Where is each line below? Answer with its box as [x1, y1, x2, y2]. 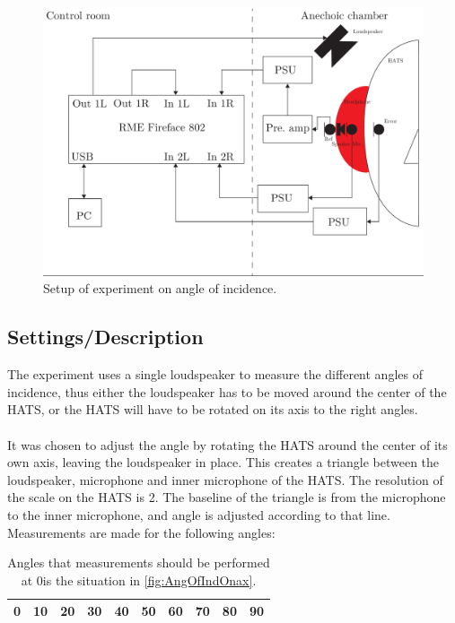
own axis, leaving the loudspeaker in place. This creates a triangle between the [7, 453, 440, 472]
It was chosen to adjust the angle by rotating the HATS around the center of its [7, 435, 448, 454]
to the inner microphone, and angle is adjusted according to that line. [7, 505, 390, 523]
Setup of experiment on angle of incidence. [43, 279, 277, 298]
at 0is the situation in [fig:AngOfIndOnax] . [21, 570, 257, 589]
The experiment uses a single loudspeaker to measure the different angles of [7, 365, 423, 384]
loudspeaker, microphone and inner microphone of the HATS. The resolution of [7, 470, 443, 489]
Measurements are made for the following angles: [7, 523, 276, 541]
